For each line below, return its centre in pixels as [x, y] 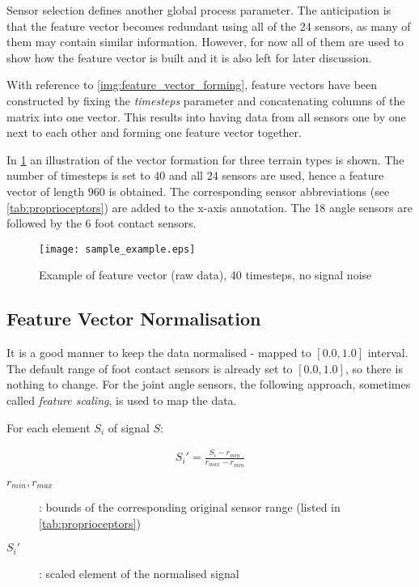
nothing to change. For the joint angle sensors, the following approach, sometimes [209, 384]
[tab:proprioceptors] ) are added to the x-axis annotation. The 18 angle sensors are [209, 207]
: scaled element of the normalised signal [139, 573]
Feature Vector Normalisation [134, 319]
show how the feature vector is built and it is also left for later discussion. [189, 57]
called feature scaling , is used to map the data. [122, 400]
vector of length [46, 191]
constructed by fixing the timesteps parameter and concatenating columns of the [206, 100]
